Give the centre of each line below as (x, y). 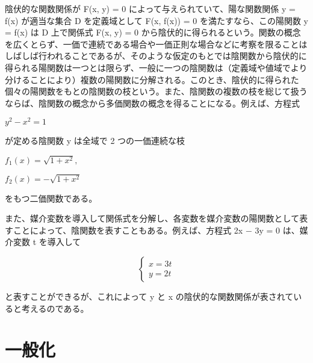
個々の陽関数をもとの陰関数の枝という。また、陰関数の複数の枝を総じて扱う (156, 91)
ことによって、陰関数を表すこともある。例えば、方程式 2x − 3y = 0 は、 (156, 230)
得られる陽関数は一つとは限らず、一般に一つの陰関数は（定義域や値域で (148, 67)
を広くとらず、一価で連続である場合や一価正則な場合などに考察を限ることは (156, 44)
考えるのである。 (55, 308)
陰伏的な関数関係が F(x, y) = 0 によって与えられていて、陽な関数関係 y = (150, 8)
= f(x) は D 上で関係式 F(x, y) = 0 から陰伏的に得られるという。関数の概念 (153, 32)
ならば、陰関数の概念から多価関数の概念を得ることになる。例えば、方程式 (152, 103)
